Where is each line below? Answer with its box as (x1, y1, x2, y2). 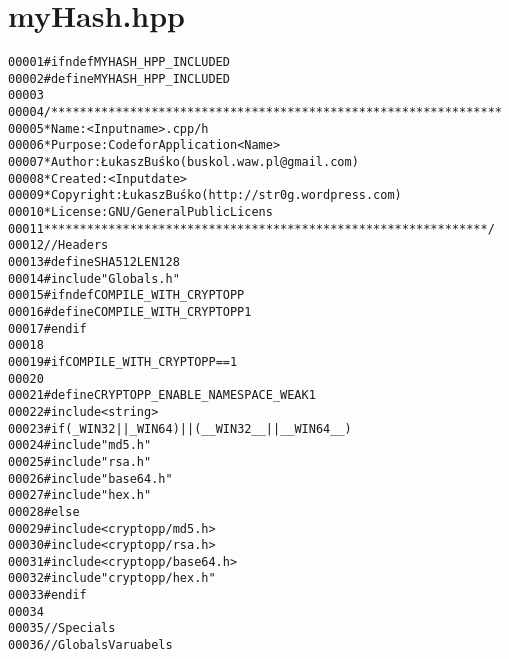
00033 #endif (8, 588, 87, 603)
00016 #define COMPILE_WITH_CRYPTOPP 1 (8, 304, 252, 319)
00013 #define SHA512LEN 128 (8, 255, 180, 269)
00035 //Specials (8, 621, 116, 636)
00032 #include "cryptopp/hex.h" (8, 571, 216, 586)
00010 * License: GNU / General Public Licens (8, 205, 273, 220)
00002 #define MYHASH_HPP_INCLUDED (8, 71, 230, 86)
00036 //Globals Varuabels (8, 638, 173, 653)
